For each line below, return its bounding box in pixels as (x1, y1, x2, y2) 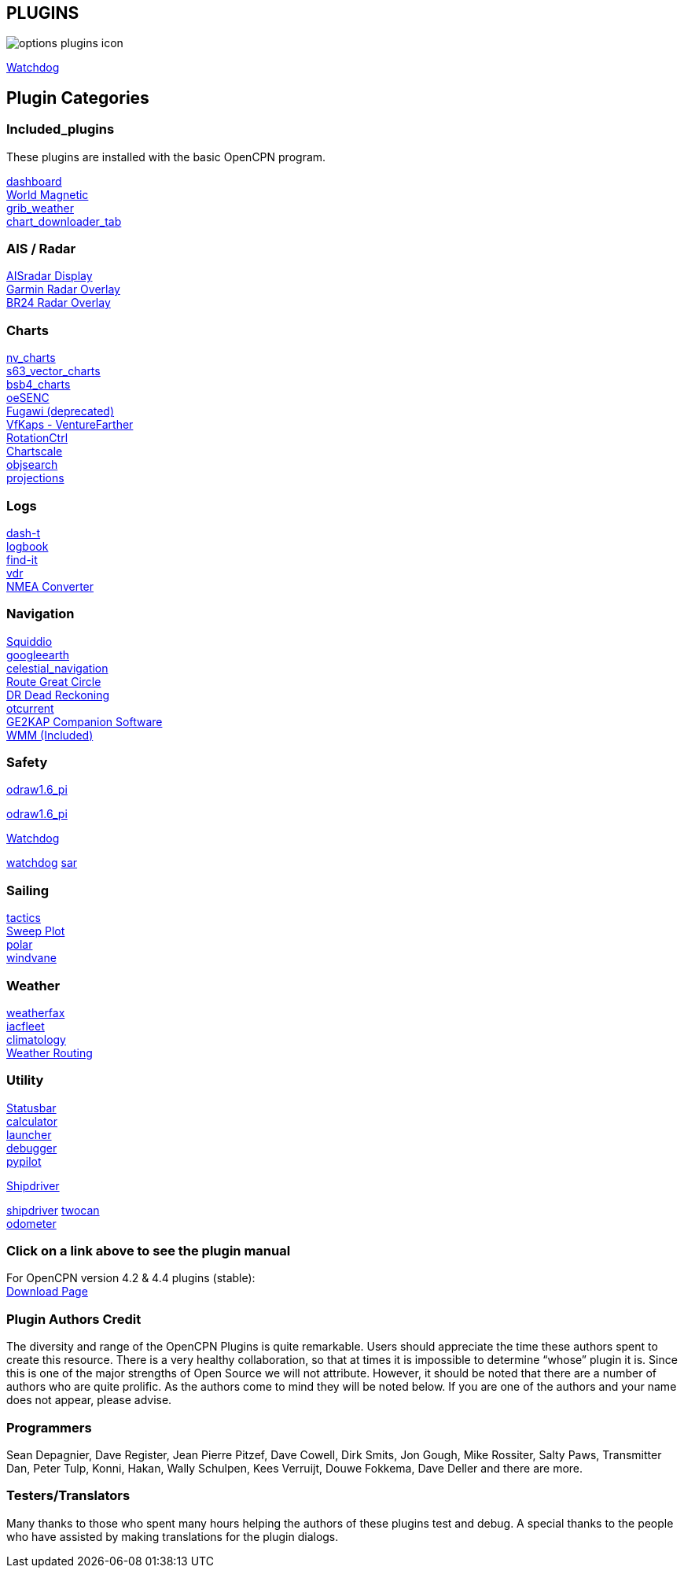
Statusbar (6, 1100, 57, 1115)
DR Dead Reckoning (6, 687, 110, 702)
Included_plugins (6, 121, 115, 138)
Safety (6, 754, 48, 771)
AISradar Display (6, 269, 93, 283)
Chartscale (6, 444, 63, 459)
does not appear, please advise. (6, 1393, 172, 1407)
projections (6, 471, 64, 485)
